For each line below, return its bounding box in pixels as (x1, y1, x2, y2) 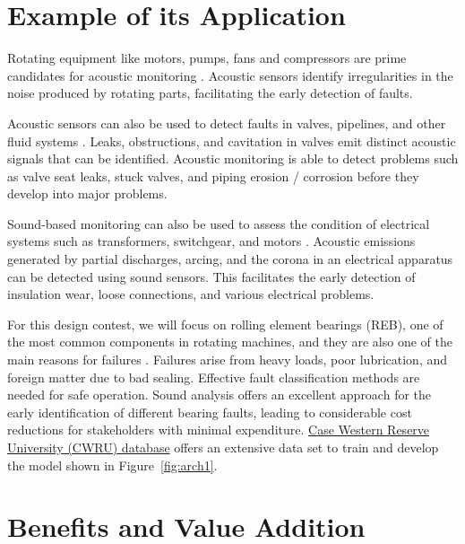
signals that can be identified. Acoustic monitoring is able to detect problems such (7, 149, 459, 168)
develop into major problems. (7, 184, 168, 203)
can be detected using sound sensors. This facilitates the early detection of (7, 267, 416, 285)
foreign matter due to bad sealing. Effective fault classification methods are (7, 367, 420, 386)
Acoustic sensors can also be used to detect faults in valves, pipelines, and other (7, 113, 446, 132)
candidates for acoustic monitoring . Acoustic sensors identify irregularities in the (7, 66, 453, 84)
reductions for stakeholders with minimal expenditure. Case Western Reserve (7, 420, 430, 439)
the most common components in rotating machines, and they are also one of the (7, 332, 452, 351)
